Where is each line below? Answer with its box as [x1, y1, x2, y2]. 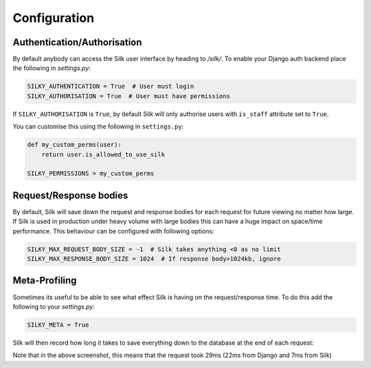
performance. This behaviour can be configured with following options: [12, 227, 214, 235]
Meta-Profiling [12, 275, 77, 286]
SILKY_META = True [27, 321, 89, 329]
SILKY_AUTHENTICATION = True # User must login [27, 82, 194, 91]
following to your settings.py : [12, 302, 95, 310]
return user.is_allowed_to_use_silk [41, 150, 165, 158]
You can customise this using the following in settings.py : [12, 122, 184, 130]
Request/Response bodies [12, 189, 128, 201]
